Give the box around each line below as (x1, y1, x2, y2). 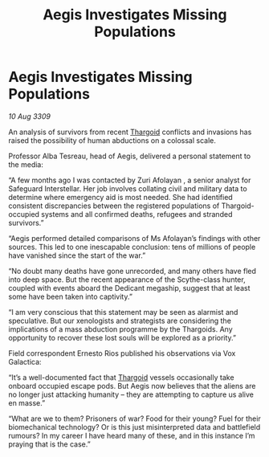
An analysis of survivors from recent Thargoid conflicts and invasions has (8, 127, 252, 137)
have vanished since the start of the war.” (8, 251, 146, 260)
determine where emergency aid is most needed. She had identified (8, 192, 233, 202)
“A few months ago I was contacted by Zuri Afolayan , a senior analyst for (8, 175, 251, 185)
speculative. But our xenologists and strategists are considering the (8, 316, 231, 325)
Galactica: (8, 357, 42, 366)
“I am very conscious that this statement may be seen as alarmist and (8, 307, 238, 316)
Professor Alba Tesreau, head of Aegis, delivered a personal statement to (8, 151, 251, 161)
